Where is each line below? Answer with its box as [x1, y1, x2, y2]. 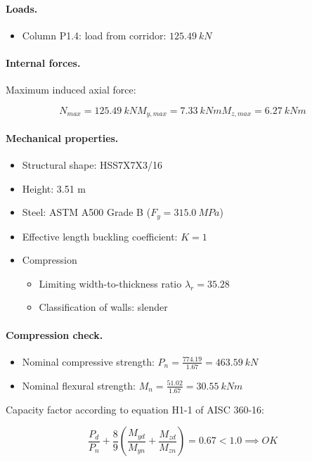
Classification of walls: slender [39, 300, 168, 314]
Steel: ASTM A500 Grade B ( [22, 205, 151, 219]
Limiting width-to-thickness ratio [39, 276, 182, 290]
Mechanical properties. [6, 130, 119, 145]
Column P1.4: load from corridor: [22, 27, 167, 42]
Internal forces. [6, 55, 81, 70]
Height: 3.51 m [22, 181, 86, 195]
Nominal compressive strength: [22, 354, 155, 368]
